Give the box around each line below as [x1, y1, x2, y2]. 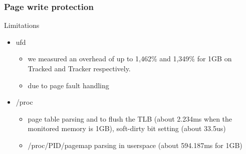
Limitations [4, 20, 40, 30]
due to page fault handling [28, 80, 109, 90]
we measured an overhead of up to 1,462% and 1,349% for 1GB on [28, 53, 232, 64]
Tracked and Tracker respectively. [28, 63, 131, 73]
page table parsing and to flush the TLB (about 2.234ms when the [28, 113, 232, 124]
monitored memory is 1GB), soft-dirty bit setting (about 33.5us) [28, 123, 226, 134]
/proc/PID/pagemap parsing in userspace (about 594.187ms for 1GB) [28, 140, 242, 150]
